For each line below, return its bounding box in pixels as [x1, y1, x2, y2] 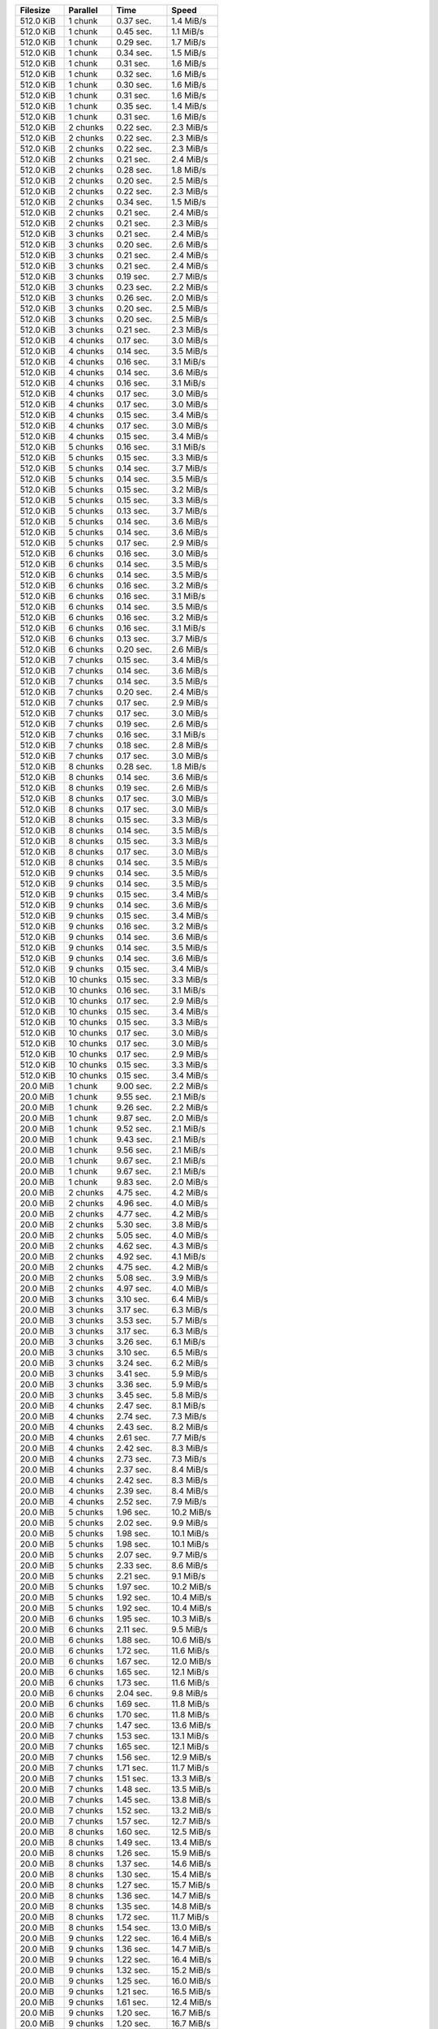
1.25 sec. [116, 1975, 151, 1986]
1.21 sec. [116, 1986, 149, 1997]
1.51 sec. [116, 1773, 149, 1784]
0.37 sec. [116, 15, 152, 26]
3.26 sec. [116, 1336, 152, 1347]
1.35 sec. [116, 1901, 150, 1911]
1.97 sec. [116, 1581, 150, 1592]
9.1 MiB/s [171, 1570, 206, 1582]
